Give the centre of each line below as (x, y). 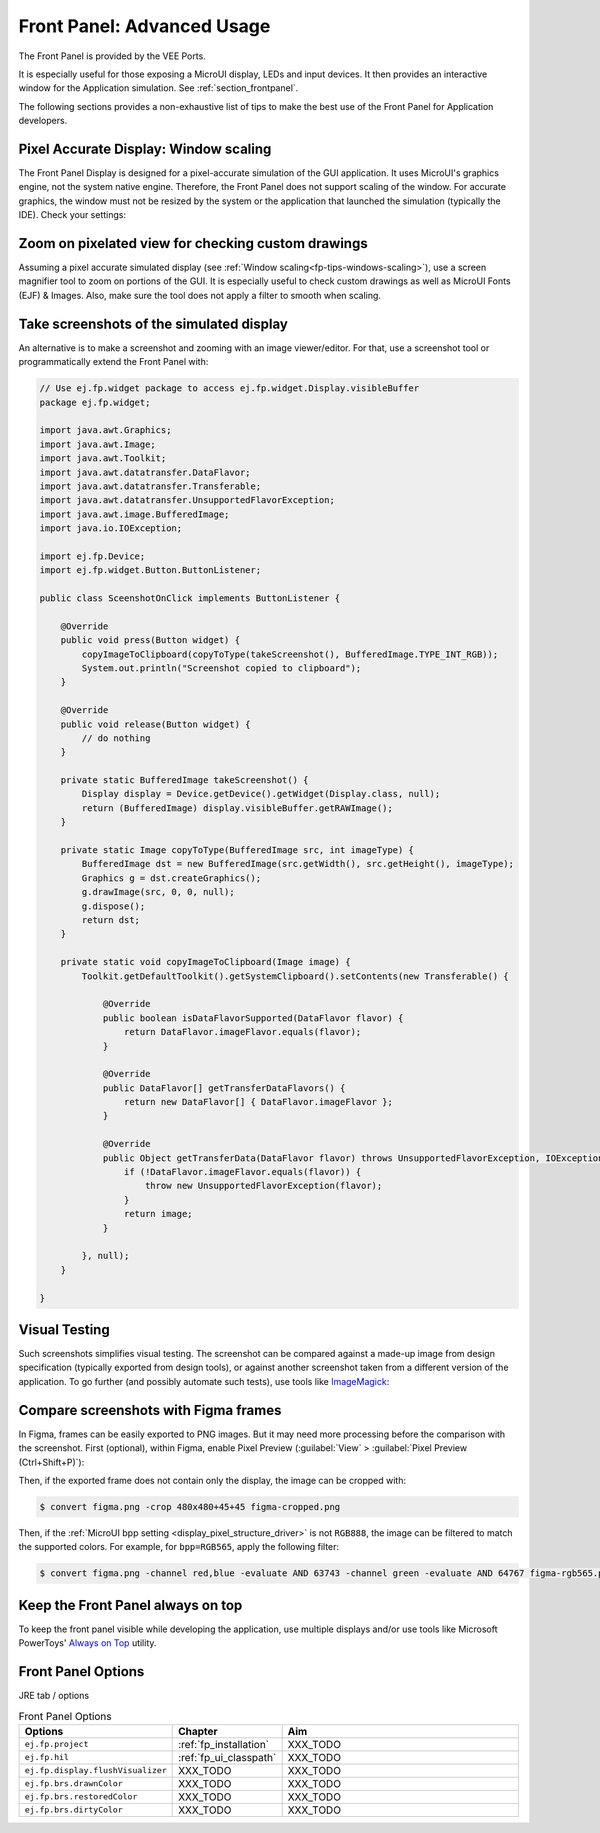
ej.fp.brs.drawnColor (74, 1783)
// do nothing (116, 738)
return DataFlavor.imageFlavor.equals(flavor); (242, 1032)
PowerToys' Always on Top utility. (87, 1643)
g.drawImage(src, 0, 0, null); (158, 892)
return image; (158, 1214)
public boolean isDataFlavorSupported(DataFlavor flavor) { (253, 1018)
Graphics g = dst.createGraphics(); (171, 878)
